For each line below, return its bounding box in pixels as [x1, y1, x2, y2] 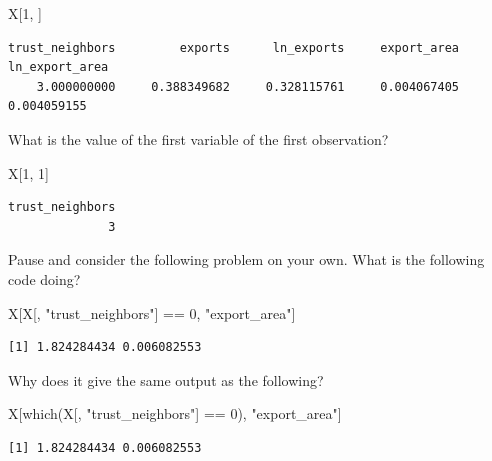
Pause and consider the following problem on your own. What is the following [8, 249, 485, 270]
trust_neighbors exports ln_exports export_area [8, 40, 460, 55]
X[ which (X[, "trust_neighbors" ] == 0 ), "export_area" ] [8, 403, 342, 424]
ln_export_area [8, 60, 109, 75]
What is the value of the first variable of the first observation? [8, 128, 389, 149]
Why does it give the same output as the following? [8, 369, 324, 390]
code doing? [8, 268, 81, 289]
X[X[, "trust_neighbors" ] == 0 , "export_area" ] [8, 302, 296, 323]
